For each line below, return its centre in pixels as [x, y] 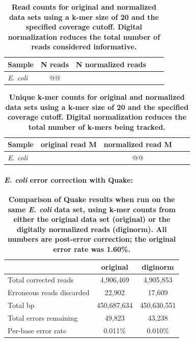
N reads [55, 64]
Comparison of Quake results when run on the [92, 199]
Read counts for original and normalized [84, 7]
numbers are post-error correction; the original [92, 239]
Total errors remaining [43, 317]
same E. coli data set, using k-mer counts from [92, 209]
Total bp [21, 305]
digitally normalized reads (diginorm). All [92, 229]
